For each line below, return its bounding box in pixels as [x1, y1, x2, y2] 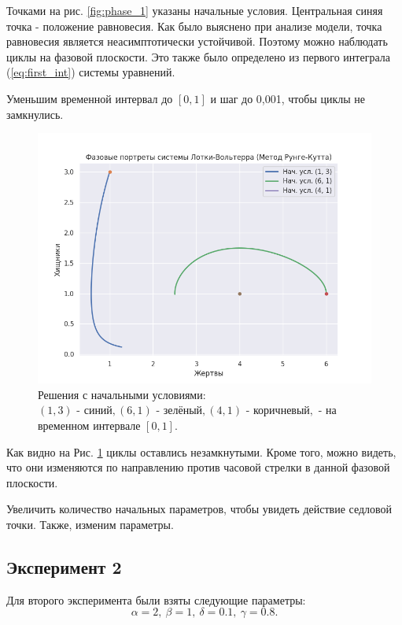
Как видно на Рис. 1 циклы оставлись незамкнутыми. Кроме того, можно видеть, [6, 443, 396, 460]
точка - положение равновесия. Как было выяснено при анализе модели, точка [6, 17, 382, 34]
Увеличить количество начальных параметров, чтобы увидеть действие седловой [6, 501, 393, 517]
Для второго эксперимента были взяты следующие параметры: [6, 591, 306, 608]
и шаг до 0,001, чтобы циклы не [210, 90, 366, 106]
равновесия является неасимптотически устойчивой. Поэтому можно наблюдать [6, 33, 388, 50]
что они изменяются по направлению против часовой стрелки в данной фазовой [6, 459, 390, 475]
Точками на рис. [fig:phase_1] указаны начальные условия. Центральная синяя [6, 2, 383, 18]
